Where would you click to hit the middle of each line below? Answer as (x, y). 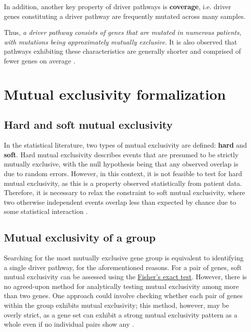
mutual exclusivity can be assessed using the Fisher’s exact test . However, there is (125, 277)
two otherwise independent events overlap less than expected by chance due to (120, 202)
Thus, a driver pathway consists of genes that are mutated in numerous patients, (123, 32)
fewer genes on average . (40, 60)
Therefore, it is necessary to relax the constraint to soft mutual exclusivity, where (125, 192)
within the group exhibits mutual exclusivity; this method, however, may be (117, 305)
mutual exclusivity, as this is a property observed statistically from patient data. (123, 183)
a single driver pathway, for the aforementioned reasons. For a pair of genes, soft (123, 267)
